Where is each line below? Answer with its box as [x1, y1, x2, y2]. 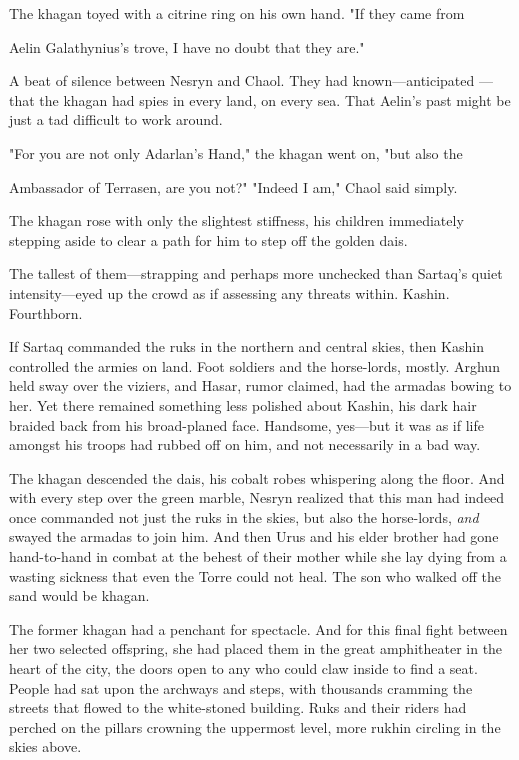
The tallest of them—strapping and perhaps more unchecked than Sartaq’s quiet [9, 263, 503, 284]
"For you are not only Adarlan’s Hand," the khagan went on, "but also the [9, 142, 463, 163]
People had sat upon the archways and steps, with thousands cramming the [9, 677, 473, 698]
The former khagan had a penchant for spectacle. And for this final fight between [9, 618, 508, 639]
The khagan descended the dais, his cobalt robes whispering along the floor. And [9, 467, 505, 488]
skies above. [9, 736, 82, 757]
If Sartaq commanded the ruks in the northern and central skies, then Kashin [9, 336, 484, 357]
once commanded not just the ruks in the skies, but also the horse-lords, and [9, 506, 479, 527]
